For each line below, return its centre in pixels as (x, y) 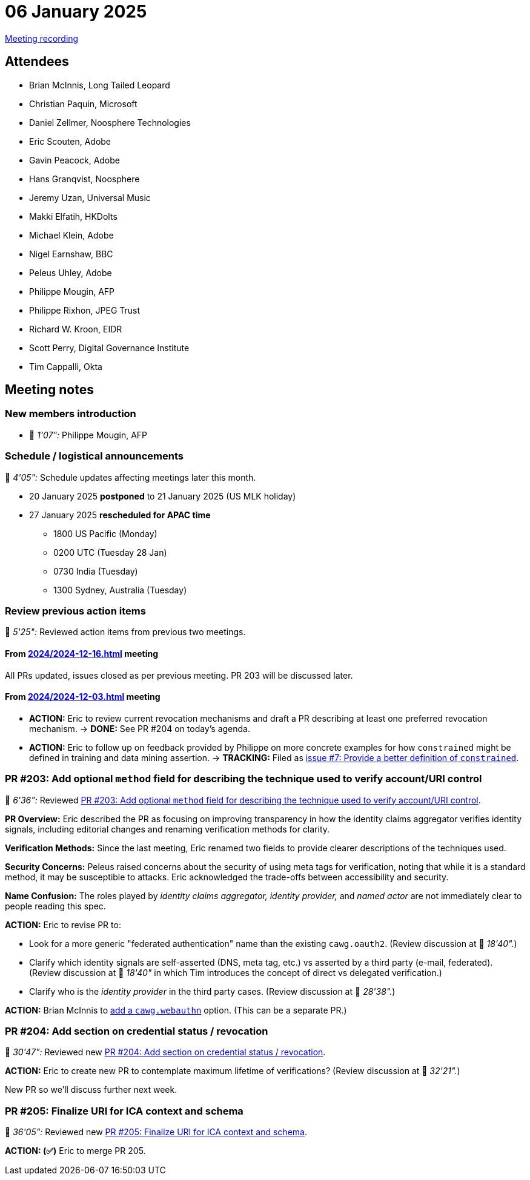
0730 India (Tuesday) (96, 571)
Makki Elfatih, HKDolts (73, 216)
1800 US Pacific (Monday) (105, 533)
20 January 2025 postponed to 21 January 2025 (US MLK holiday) (163, 496)
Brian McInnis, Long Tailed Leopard (100, 85)
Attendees (37, 62)
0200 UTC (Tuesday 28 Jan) (110, 552)
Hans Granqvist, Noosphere (84, 179)
